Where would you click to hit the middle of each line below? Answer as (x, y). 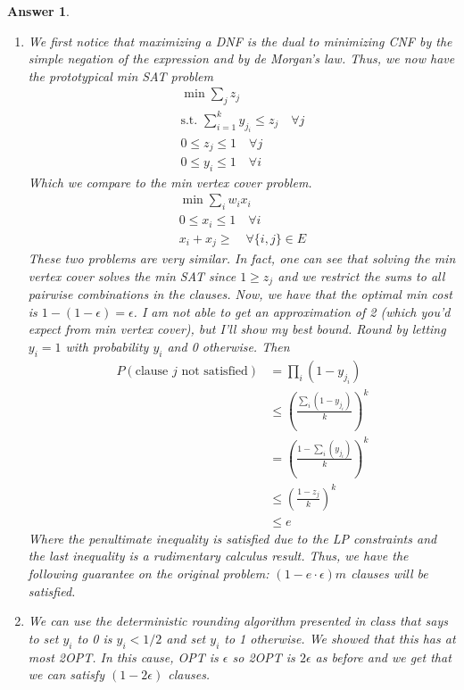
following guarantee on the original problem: (149, 574)
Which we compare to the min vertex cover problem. (170, 182)
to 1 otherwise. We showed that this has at (340, 638)
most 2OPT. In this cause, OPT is (123, 657)
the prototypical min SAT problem (121, 75)
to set (43, 638)
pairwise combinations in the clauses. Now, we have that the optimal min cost (240, 294)
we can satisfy (66, 674)
